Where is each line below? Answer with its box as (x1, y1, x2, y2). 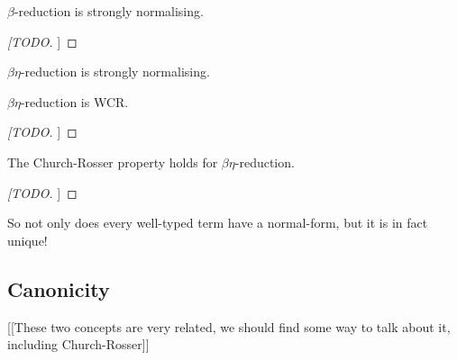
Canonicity (7, 274, 110, 302)
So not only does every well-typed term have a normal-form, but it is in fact (7, 213, 428, 232)
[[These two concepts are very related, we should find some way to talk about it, (7, 317, 451, 336)
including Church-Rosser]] (7, 335, 150, 354)
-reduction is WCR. (20, 92, 129, 111)
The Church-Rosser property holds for (7, 152, 218, 171)
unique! (7, 230, 48, 249)
